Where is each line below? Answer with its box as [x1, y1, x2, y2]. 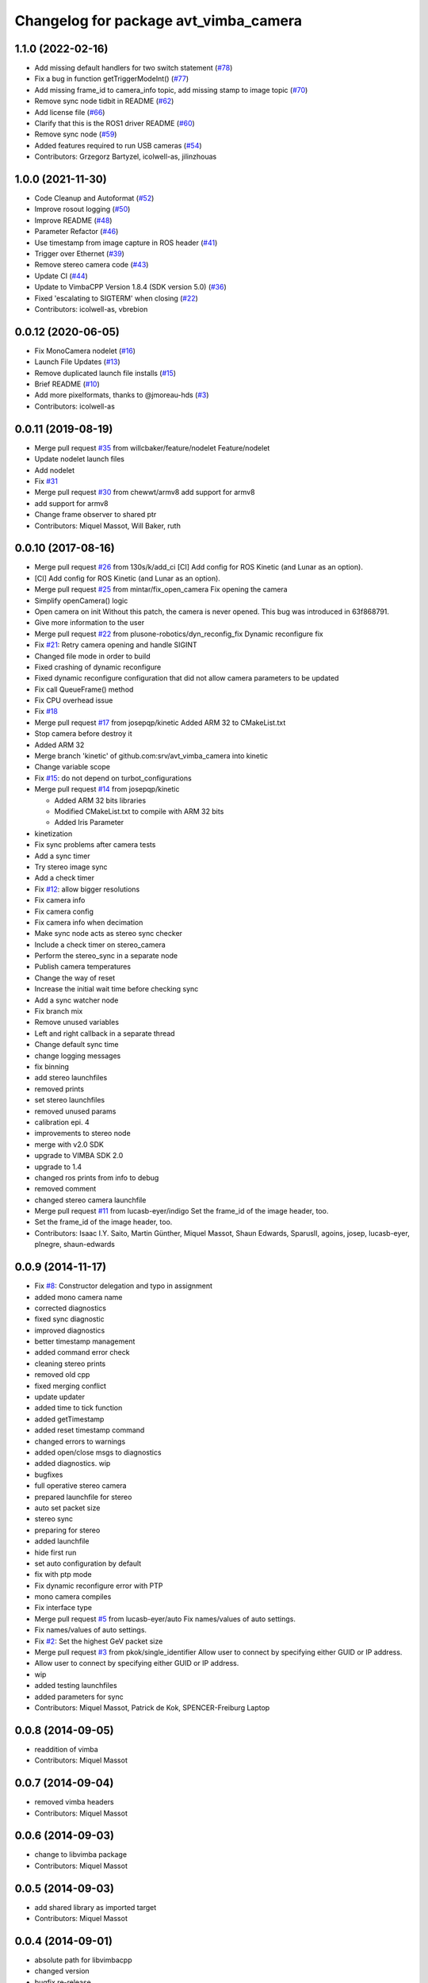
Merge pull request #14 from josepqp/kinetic [34, 784, 180, 794]
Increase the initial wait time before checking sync [34, 984, 199, 994]
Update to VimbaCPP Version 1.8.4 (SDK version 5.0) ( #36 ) [34, 282, 227, 292]
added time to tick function [34, 1403, 123, 1413]
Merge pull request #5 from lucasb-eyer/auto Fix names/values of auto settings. [34, 1614, 296, 1624]
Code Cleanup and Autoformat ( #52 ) [34, 194, 155, 203]
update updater [34, 1392, 85, 1402]
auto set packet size [34, 1503, 101, 1513]
